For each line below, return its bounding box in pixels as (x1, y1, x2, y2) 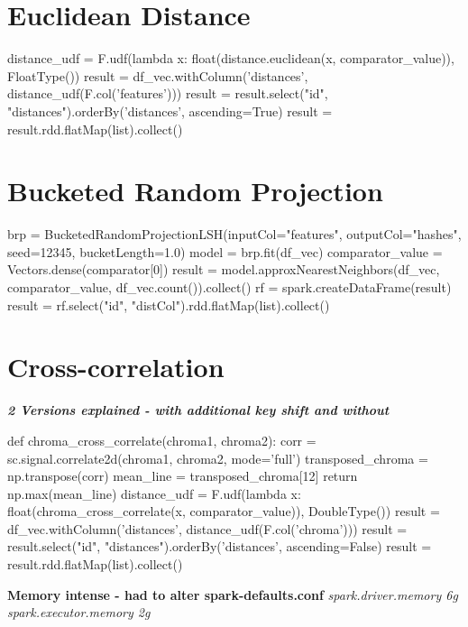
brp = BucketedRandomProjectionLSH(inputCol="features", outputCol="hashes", (7, 225, 462, 244)
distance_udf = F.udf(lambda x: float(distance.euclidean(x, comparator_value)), (7, 49, 454, 68)
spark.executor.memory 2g (7, 603, 151, 622)
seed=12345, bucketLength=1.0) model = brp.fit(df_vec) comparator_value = (7, 242, 443, 261)
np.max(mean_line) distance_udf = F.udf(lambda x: (7, 484, 301, 503)
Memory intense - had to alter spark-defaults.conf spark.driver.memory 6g (7, 585, 458, 604)
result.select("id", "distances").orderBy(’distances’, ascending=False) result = (7, 537, 432, 556)
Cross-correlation (7, 348, 225, 385)
